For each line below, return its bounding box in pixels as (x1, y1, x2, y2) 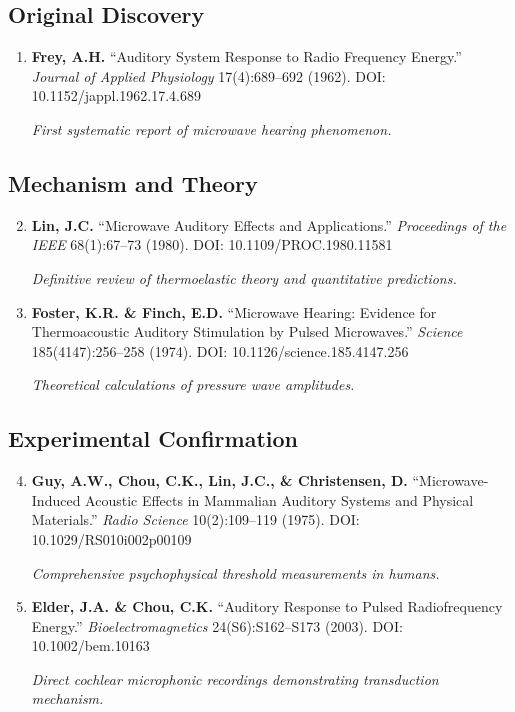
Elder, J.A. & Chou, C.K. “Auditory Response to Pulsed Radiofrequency (31, 596, 503, 617)
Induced (31, 489, 81, 510)
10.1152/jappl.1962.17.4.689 (31, 85, 202, 106)
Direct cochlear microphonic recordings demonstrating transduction (31, 668, 439, 689)
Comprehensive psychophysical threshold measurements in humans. (31, 562, 440, 583)
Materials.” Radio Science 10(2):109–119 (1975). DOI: (31, 509, 360, 530)
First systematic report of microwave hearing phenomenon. (31, 118, 392, 139)
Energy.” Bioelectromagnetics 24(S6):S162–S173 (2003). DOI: (31, 615, 403, 636)
